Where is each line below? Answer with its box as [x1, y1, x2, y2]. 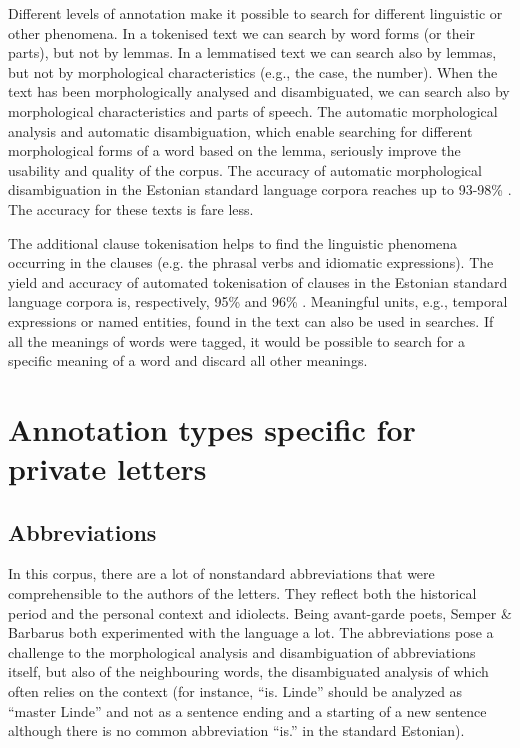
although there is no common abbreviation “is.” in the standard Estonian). [8, 720, 465, 741]
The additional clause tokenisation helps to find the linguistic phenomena [8, 232, 458, 253]
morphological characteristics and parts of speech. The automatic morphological [8, 100, 498, 121]
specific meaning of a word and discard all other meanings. [8, 350, 368, 371]
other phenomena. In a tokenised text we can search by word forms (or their [8, 22, 476, 43]
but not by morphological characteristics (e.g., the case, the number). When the [8, 61, 498, 82]
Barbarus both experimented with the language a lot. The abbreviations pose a [8, 622, 494, 643]
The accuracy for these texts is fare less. [8, 198, 254, 219]
